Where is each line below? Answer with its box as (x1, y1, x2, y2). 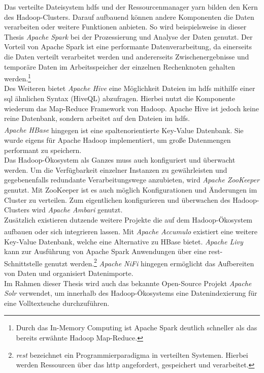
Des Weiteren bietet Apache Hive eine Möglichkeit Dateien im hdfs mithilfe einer (4, 83, 255, 94)
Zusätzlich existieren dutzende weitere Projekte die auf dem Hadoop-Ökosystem (4, 214, 253, 225)
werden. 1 (4, 72, 31, 83)
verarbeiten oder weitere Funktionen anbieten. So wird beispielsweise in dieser (4, 21, 247, 32)
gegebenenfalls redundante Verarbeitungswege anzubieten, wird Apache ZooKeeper (4, 174, 259, 185)
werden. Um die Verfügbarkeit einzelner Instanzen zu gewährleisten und (4, 164, 227, 175)
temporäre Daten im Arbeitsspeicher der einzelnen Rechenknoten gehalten (4, 61, 235, 72)
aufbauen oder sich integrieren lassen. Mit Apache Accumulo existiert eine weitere (4, 226, 257, 237)
